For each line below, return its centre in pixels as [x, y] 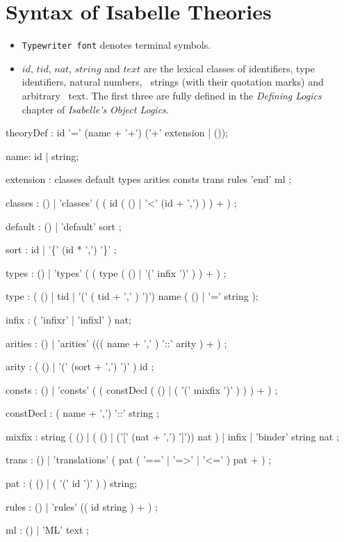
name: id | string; [42, 156]
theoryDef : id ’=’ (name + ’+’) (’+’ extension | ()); [117, 133]
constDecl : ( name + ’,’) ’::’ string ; [82, 413]
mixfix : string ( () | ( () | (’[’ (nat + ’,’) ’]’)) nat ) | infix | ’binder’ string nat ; [172, 436]
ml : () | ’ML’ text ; [47, 530]
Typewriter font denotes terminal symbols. [116, 45]
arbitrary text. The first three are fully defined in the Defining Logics [172, 95]
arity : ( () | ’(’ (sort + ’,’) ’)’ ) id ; [80, 366]
